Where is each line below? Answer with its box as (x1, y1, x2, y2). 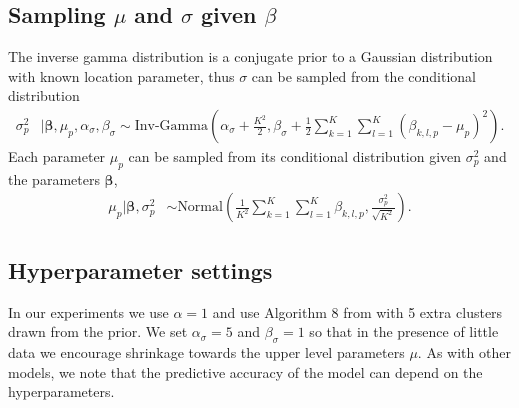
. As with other (417, 342, 511, 363)
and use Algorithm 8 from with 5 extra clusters (212, 301, 503, 322)
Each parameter (8, 146, 106, 167)
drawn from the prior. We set (8, 321, 188, 342)
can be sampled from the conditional (251, 65, 476, 86)
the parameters (8, 168, 100, 189)
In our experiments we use (8, 301, 169, 322)
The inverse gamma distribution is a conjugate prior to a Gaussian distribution (8, 46, 493, 67)
